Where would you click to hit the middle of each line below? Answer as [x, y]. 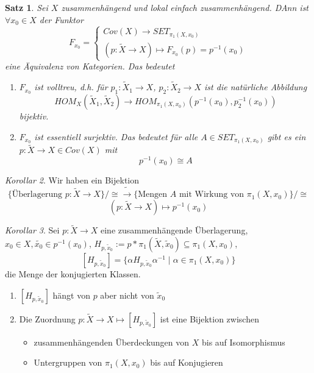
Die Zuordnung [47, 318]
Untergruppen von [68, 362]
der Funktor [61, 19]
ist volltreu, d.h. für [71, 87]
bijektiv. [34, 115]
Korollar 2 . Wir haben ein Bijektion [72, 179]
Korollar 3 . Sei [32, 230]
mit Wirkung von [212, 195]
